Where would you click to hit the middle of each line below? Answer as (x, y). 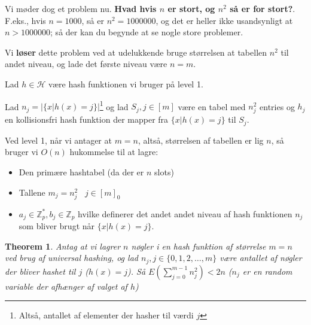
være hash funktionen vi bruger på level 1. (126, 83)
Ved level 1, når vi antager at (58, 140)
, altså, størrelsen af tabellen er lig (201, 140)
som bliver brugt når (57, 226)
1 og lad (114, 105)
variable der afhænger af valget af (66, 286)
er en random (267, 271)
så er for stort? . (263, 8)
